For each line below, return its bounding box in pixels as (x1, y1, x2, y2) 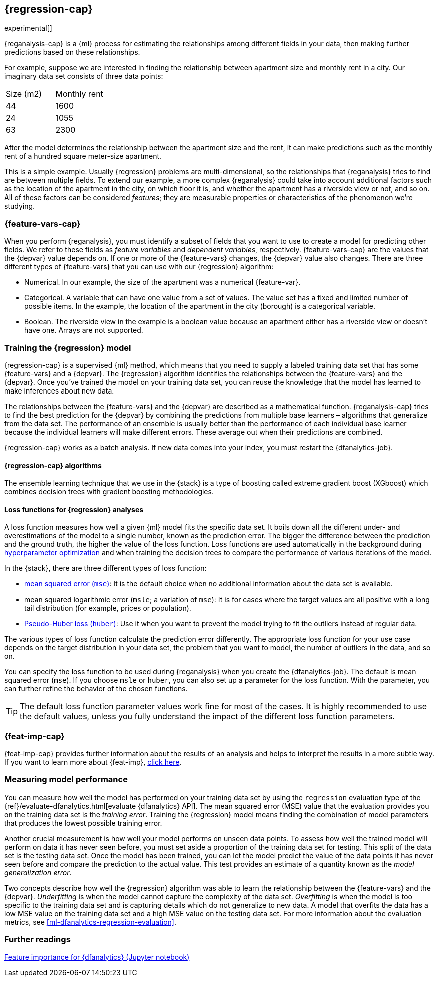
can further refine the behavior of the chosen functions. (4, 684, 188, 693)
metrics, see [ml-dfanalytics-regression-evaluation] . (4, 917, 177, 926)
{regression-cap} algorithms (4, 461, 102, 470)
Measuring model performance (4, 774, 128, 785)
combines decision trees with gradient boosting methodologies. (4, 487, 214, 496)
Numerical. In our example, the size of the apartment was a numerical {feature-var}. (24, 278, 301, 287)
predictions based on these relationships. (4, 48, 140, 57)
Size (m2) (6, 89, 42, 99)
